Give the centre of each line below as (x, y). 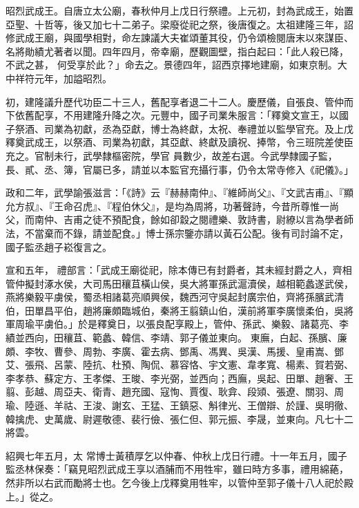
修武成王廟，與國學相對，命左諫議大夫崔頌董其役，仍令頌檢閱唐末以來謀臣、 (179, 38)
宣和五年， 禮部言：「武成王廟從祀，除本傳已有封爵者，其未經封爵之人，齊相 (179, 270)
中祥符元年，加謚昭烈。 (59, 78)
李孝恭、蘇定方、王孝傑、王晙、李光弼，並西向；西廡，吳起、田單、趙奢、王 (179, 378)
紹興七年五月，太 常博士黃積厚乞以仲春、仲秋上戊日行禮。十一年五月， (167, 455)
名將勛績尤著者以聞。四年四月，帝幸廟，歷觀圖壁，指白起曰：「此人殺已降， (177, 51)
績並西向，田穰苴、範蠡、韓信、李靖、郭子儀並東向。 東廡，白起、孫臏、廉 (176, 338)
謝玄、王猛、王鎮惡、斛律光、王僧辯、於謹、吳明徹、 (232, 405)
